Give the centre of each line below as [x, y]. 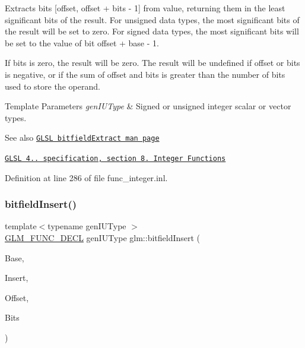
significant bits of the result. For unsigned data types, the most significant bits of [152, 19]
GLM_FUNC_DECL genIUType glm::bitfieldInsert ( [103, 238]
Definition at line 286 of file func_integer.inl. [86, 177]
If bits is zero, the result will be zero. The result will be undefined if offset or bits [152, 63]
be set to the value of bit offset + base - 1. [82, 42]
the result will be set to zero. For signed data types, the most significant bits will [152, 31]
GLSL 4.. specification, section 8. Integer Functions [115, 159]
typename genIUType [87, 226]
